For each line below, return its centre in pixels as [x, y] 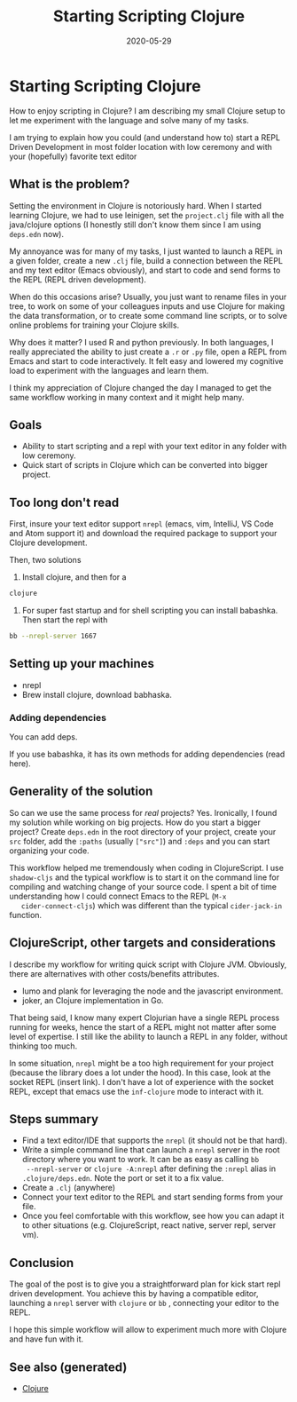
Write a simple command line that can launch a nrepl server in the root [151, 1150]
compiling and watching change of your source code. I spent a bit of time [143, 886]
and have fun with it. [47, 1339]
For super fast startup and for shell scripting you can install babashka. [150, 610]
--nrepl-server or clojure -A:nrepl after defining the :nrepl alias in [151, 1168]
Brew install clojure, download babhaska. [97, 694]
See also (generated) [68, 1367]
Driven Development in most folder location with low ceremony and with [141, 147]
